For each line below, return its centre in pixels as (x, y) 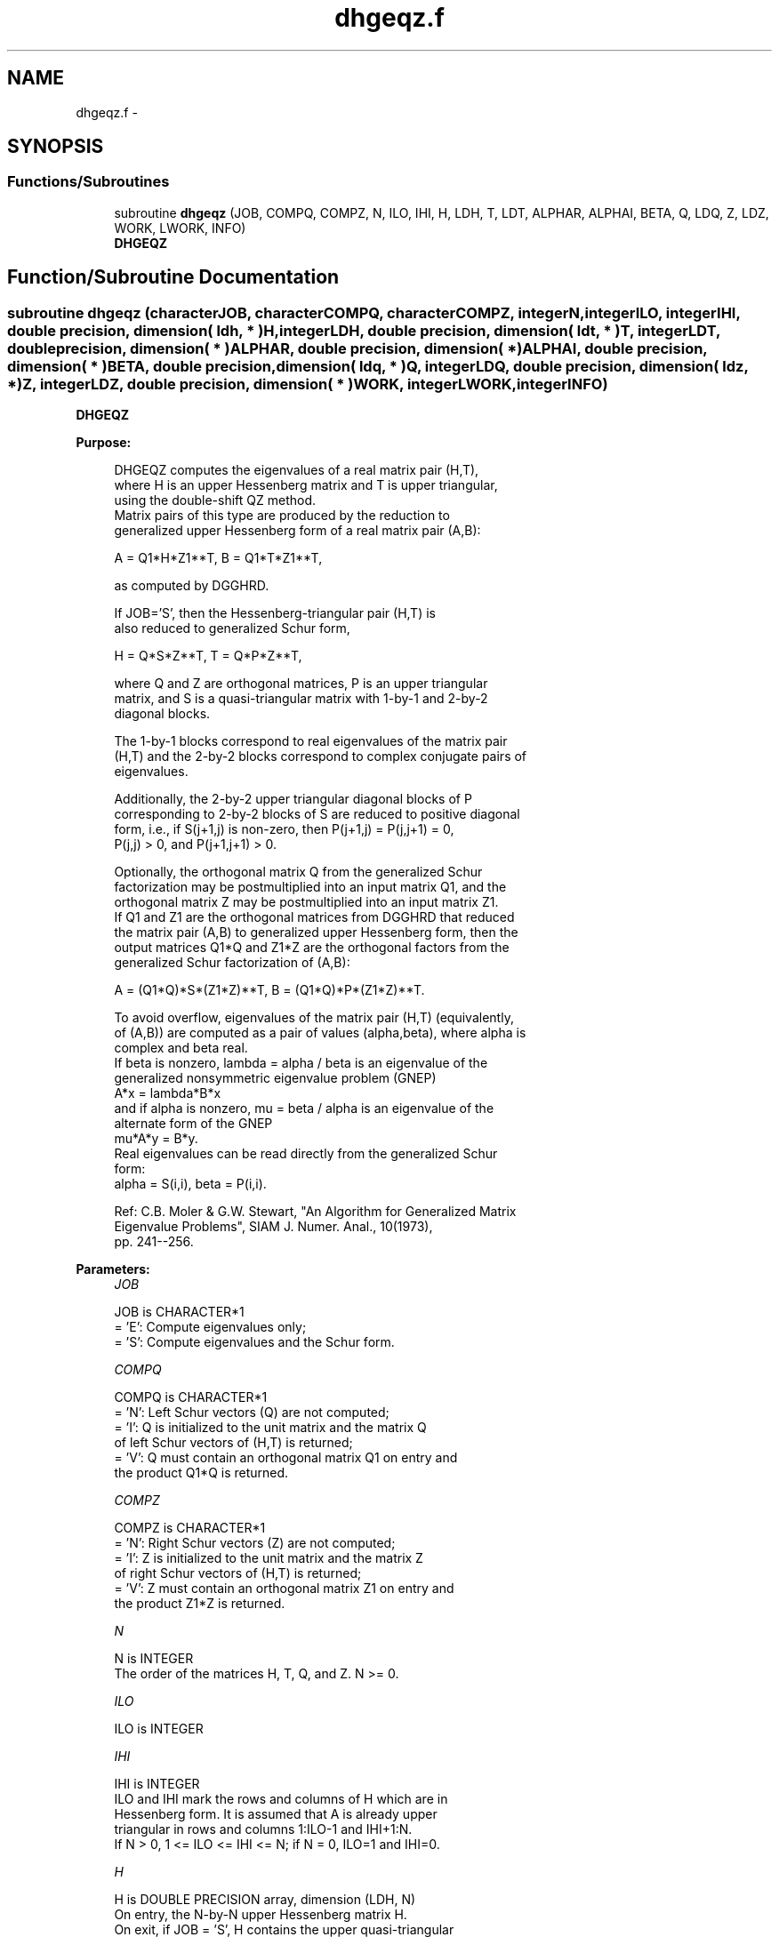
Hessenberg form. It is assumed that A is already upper (276, 1814)
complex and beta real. (181, 1048)
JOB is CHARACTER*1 (179, 1312)
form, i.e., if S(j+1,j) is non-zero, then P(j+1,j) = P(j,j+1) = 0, (284, 829)
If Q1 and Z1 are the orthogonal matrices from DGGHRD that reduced (314, 917)
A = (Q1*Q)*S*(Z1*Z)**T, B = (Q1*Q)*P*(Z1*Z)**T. (269, 990)
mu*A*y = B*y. (156, 1139)
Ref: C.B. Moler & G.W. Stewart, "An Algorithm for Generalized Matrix (315, 1212)
